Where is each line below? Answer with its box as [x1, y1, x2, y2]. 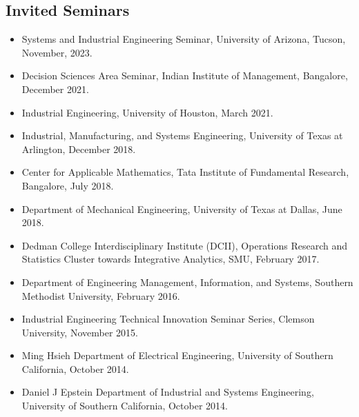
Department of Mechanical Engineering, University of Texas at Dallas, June [21, 201, 342, 216]
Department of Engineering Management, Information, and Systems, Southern [21, 274, 353, 289]
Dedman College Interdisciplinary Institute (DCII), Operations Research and [21, 238, 348, 252]
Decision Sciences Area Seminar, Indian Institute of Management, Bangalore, [21, 68, 348, 83]
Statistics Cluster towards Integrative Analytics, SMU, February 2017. [21, 252, 320, 266]
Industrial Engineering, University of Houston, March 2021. [21, 105, 273, 119]
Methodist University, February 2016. [21, 288, 180, 303]
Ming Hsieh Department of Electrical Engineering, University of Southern [21, 348, 333, 363]
